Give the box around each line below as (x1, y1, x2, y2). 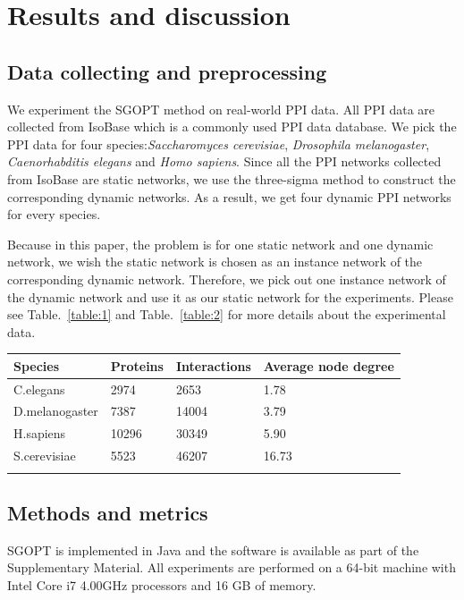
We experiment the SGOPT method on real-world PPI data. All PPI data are (7, 99, 435, 118)
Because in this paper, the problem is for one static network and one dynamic (7, 234, 434, 253)
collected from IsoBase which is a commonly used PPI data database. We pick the (7, 117, 457, 136)
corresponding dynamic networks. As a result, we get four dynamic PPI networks (7, 187, 451, 206)
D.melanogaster (13, 401, 98, 420)
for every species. (7, 205, 101, 224)
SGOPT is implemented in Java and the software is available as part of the (7, 540, 419, 559)
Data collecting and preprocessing (7, 57, 327, 85)
